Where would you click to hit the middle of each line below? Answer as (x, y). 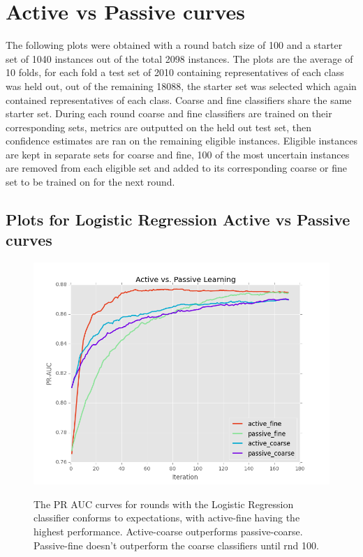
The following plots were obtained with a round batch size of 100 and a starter (174, 45)
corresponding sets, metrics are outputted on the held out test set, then (159, 127)
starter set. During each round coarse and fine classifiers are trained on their (169, 113)
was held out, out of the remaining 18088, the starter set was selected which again (181, 86)
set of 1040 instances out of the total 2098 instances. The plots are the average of (179, 58)
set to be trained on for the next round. (90, 182)
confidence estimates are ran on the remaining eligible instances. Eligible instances (181, 141)
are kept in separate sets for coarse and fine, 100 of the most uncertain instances (178, 154)
